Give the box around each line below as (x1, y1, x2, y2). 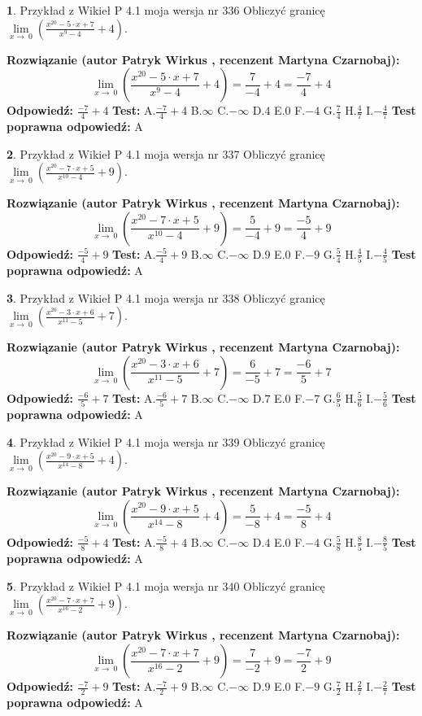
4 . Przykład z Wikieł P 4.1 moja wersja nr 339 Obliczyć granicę (7, 433, 325, 450)
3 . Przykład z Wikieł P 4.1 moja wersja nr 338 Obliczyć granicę (7, 289, 325, 306)
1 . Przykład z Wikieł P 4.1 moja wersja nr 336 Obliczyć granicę (7, 2, 325, 18)
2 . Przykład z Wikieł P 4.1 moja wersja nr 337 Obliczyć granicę (7, 145, 325, 162)
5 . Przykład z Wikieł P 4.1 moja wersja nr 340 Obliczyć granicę (7, 577, 325, 594)
